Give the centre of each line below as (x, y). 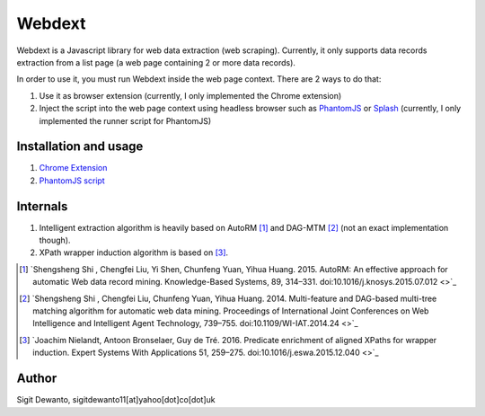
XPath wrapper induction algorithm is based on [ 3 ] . (134, 252)
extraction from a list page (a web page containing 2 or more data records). (156, 62)
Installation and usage (80, 147)
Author (37, 379)
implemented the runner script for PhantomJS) (125, 120)
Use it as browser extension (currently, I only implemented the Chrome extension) (190, 95)
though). (55, 240)
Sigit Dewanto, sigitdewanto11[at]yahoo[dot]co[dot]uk (116, 400)
